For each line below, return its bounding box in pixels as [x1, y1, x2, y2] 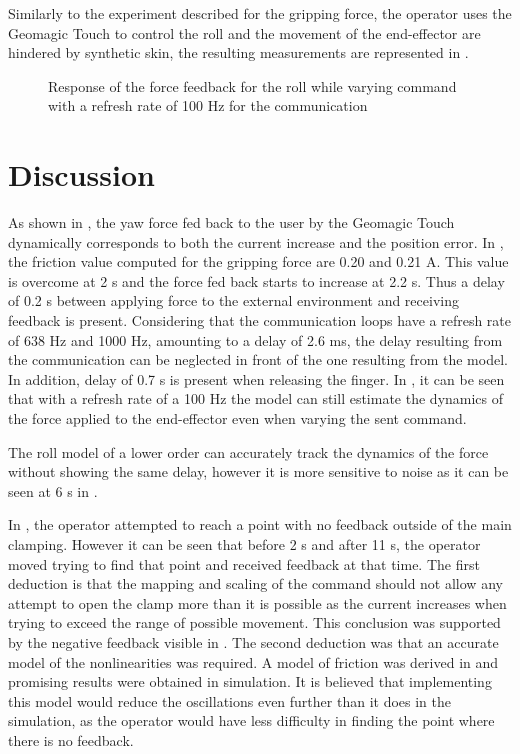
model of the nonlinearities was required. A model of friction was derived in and [8, 651, 499, 672]
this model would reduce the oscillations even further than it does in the [8, 690, 451, 711]
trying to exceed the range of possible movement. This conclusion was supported [8, 612, 501, 633]
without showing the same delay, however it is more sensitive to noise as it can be [8, 461, 509, 482]
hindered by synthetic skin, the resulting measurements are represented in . [8, 42, 469, 63]
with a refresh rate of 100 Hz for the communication [48, 95, 368, 116]
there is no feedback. [8, 729, 134, 750]
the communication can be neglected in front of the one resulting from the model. [8, 349, 508, 370]
